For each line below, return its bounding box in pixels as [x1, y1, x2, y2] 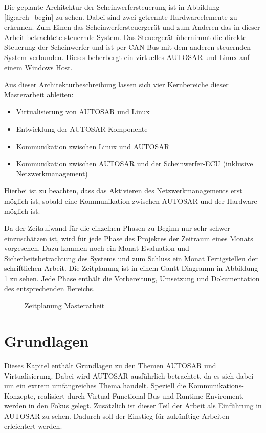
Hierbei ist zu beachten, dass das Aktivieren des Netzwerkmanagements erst [4, 185, 242, 196]
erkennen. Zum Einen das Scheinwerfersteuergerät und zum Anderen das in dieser [4, 22, 260, 32]
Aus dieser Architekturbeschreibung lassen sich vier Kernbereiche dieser [4, 79, 229, 90]
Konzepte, [4, 390, 36, 401]
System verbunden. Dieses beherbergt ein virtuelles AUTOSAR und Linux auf [4, 51, 250, 62]
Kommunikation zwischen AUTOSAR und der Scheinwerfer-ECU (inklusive [16, 158, 253, 169]
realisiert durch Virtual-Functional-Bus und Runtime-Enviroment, [37, 390, 245, 401]
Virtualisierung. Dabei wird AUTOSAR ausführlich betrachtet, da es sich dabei [4, 370, 254, 381]
